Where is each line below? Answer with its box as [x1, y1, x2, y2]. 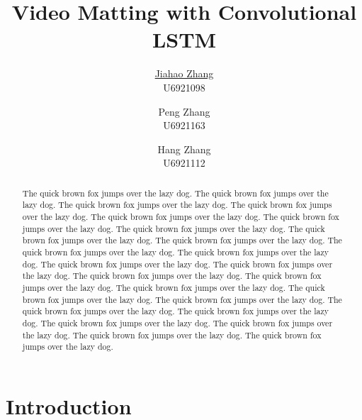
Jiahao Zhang [154, 66, 214, 81]
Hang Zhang [157, 141, 211, 156]
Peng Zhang [158, 104, 210, 118]
